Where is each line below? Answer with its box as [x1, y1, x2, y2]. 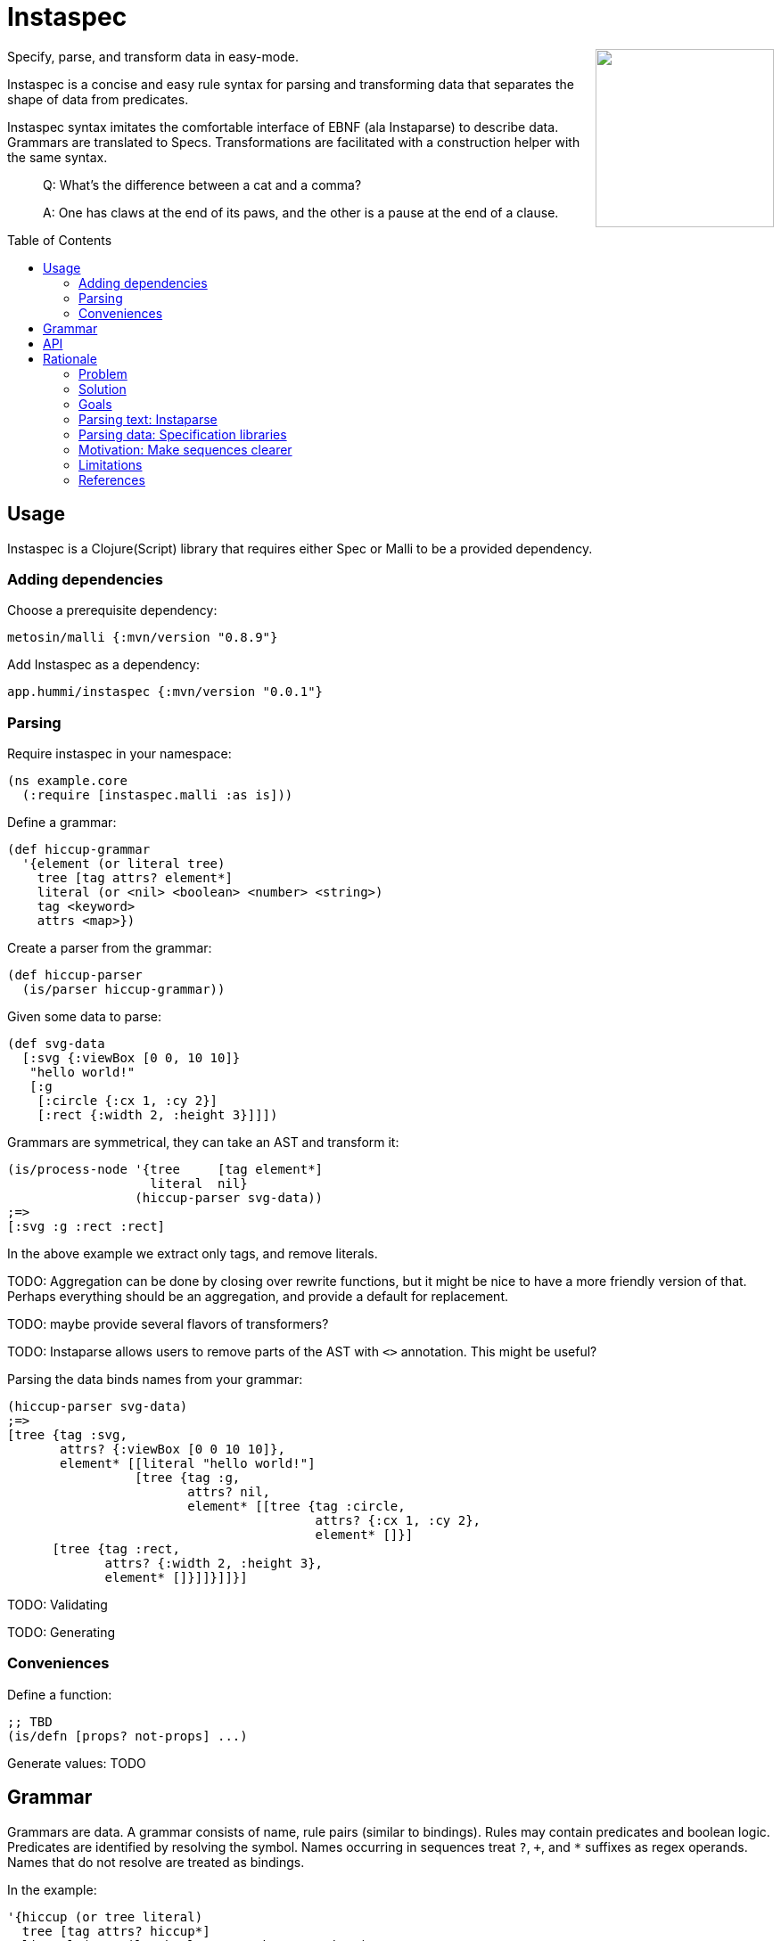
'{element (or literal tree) [21, 856, 226, 872]
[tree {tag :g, [135, 1470, 241, 1486]
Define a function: [7, 1686, 112, 1702]
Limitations [78, 456, 143, 472]
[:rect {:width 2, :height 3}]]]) [37, 1108, 278, 1123]
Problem [78, 365, 127, 381]
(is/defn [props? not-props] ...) [7, 1728, 248, 1743]
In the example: [7, 1881, 97, 1897]
